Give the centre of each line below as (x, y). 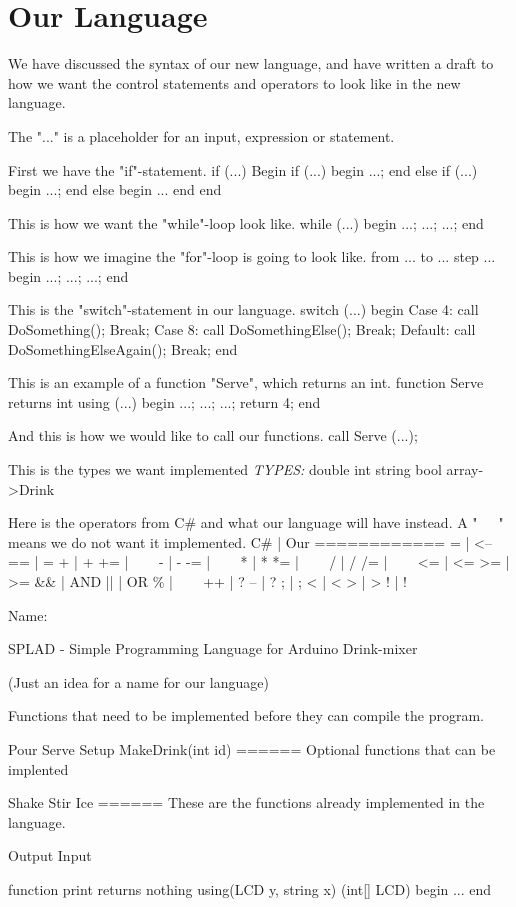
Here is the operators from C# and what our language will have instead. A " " (256, 522)
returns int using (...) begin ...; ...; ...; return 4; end (164, 401)
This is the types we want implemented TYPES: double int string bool (225, 469)
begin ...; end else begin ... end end (115, 189)
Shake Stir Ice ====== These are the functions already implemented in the (246, 802)
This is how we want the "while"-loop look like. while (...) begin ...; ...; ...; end (246, 222)
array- (465, 469)
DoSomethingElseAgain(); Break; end (123, 348)
